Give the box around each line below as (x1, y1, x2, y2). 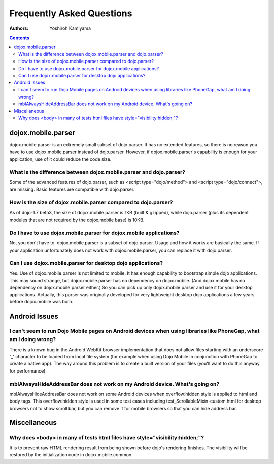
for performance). (9, 367, 47, 374)
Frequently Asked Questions (9, 8, 132, 19)
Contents (9, 35, 30, 41)
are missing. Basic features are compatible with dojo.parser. (9, 186, 135, 193)
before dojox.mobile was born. (9, 299, 74, 305)
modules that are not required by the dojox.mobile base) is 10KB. (9, 216, 145, 223)
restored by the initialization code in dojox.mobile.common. (9, 452, 133, 458)
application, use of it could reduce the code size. (9, 156, 112, 162)
